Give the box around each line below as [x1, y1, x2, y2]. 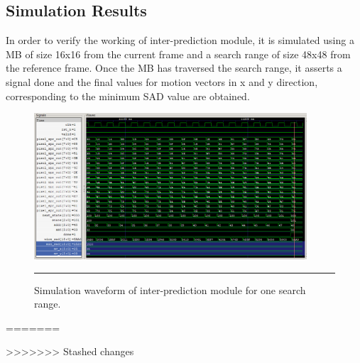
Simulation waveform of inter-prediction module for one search [34, 282, 306, 297]
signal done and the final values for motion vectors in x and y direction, [6, 74, 318, 89]
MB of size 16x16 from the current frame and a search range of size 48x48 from [6, 46, 351, 61]
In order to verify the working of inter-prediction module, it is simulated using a [6, 33, 354, 48]
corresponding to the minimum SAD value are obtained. [6, 88, 250, 103]
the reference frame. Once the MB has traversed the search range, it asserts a [6, 60, 342, 75]
